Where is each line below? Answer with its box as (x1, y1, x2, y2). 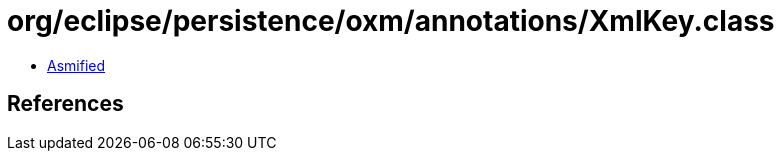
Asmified (47, 56, 106, 74)
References (7, 91, 124, 117)
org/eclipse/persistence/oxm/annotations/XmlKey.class (7, 4, 775, 38)
